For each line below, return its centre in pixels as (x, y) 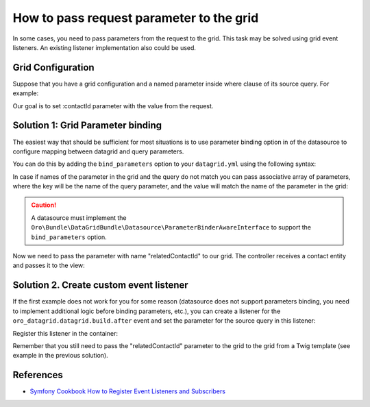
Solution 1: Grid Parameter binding (87, 126)
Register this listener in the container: (65, 333)
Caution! (44, 205)
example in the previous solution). (61, 356)
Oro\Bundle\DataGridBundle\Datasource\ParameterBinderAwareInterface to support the (171, 227)
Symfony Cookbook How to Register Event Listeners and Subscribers (128, 391)
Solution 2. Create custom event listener (100, 285)
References (38, 375)
